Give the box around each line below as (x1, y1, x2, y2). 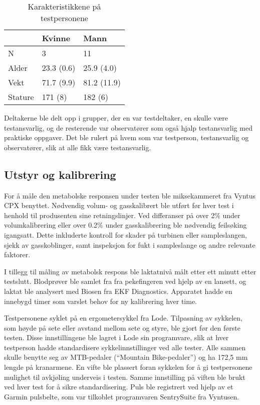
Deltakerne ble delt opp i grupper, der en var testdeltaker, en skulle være (4, 113, 228, 123)
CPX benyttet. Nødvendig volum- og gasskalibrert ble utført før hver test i (4, 200, 234, 211)
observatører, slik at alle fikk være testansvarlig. (4, 142, 151, 152)
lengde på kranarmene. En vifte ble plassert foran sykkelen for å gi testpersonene (4, 362, 252, 372)
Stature (8, 91, 34, 103)
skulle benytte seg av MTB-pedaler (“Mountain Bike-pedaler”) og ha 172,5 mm (4, 352, 248, 362)
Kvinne (42, 32, 71, 44)
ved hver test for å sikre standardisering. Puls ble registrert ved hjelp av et (4, 381, 233, 392)
